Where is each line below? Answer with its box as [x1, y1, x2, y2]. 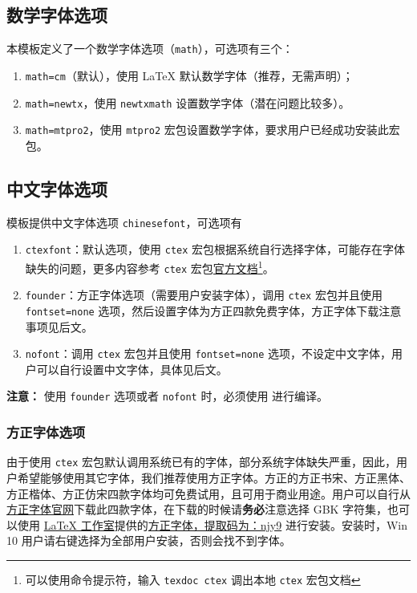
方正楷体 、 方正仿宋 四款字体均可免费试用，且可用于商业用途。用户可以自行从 [6, 485, 411, 502]
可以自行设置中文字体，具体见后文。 [36, 360, 228, 377]
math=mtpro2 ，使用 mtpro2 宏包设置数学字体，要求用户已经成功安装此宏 [25, 121, 400, 138]
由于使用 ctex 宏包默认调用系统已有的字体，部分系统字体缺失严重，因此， [6, 453, 396, 470]
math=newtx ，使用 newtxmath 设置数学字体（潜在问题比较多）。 [25, 94, 350, 111]
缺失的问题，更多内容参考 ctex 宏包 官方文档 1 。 [25, 257, 274, 276]
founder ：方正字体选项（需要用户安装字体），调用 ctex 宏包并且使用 [25, 286, 383, 303]
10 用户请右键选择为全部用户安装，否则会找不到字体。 [6, 532, 291, 549]
